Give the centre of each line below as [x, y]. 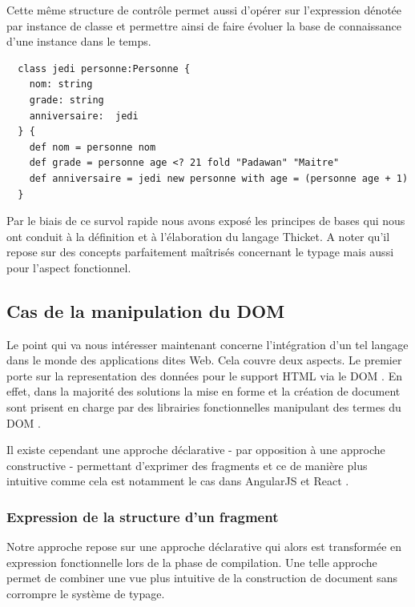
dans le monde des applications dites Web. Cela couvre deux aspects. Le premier [204, 360]
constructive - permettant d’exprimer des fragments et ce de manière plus [187, 465]
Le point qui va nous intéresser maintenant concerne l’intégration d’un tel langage [207, 344]
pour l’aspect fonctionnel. [69, 267]
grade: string [66, 100]
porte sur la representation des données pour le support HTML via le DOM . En [204, 375]
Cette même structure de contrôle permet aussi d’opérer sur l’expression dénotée [204, 10]
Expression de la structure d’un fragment [143, 516]
